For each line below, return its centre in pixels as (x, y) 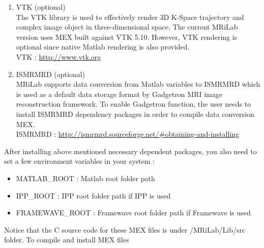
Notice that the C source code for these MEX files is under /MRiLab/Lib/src (125, 229)
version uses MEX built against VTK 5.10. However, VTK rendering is (127, 36)
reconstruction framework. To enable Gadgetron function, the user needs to (134, 104)
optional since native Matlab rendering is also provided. (103, 47)
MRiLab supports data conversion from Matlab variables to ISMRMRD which (138, 84)
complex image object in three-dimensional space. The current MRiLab (127, 27)
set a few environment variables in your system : (79, 161)
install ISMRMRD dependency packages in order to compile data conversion (135, 114)
